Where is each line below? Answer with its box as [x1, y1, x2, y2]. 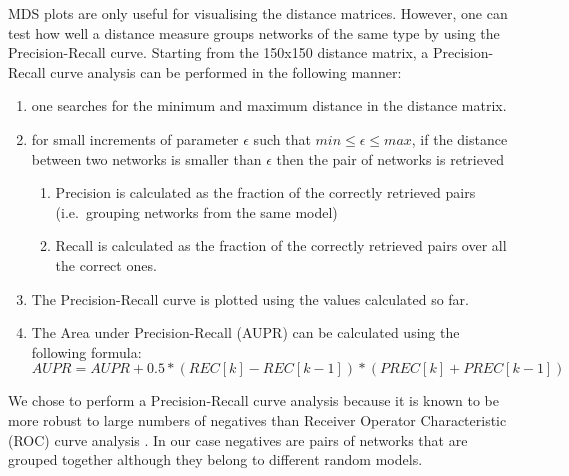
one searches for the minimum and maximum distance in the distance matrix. [31, 95, 507, 116]
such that [253, 128, 311, 149]
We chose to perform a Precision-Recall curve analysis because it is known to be [8, 390, 499, 411]
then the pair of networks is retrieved [276, 148, 504, 169]
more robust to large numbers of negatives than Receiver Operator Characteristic [8, 409, 507, 430]
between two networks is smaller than [31, 148, 262, 169]
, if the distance [411, 128, 508, 149]
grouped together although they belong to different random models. [8, 449, 423, 470]
